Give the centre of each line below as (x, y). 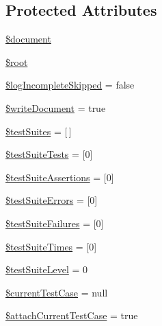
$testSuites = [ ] (39, 131)
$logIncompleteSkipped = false (70, 85)
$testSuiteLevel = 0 (47, 269)
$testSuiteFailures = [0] (55, 223)
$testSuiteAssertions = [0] (60, 177)
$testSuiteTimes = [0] (51, 246)
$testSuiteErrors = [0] (52, 200)
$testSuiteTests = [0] (49, 154)
